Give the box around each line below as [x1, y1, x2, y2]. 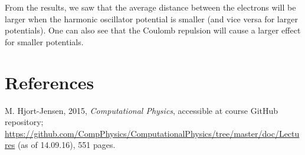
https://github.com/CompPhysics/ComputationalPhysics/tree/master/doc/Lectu [5, 127, 300, 139]
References [5, 70, 94, 94]
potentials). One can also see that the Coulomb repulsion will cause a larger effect [5, 24, 301, 36]
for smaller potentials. [5, 35, 84, 48]
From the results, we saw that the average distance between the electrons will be [5, 1, 296, 13]
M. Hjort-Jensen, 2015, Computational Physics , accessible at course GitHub [5, 104, 278, 116]
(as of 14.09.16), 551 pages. [17, 139, 116, 151]
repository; [5, 116, 44, 128]
